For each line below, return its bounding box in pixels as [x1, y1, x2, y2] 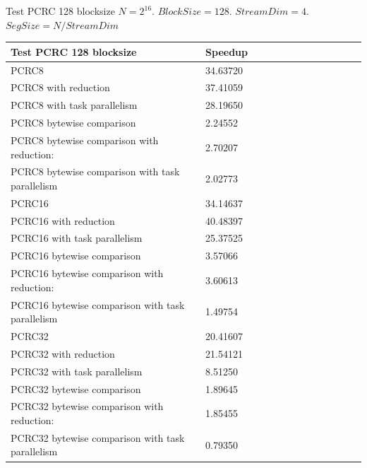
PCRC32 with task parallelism [11, 363, 143, 378]
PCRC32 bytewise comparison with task [11, 430, 185, 445]
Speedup [205, 44, 248, 59]
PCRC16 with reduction [11, 213, 115, 228]
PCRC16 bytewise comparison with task [11, 297, 185, 312]
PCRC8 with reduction [11, 80, 110, 95]
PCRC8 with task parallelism [11, 98, 138, 112]
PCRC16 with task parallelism [11, 230, 143, 245]
